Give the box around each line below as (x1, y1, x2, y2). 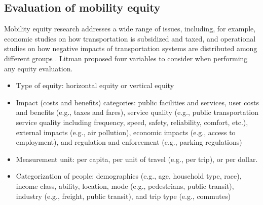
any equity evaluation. (4, 63, 73, 73)
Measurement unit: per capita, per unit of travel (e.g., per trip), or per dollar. (16, 153, 258, 164)
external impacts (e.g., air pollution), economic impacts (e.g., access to (16, 127, 236, 137)
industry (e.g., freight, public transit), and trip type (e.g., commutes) (16, 190, 231, 201)
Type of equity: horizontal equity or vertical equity (16, 80, 174, 91)
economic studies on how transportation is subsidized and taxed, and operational (4, 33, 256, 44)
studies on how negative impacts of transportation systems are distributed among (4, 43, 257, 54)
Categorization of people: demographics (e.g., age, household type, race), (16, 171, 242, 181)
